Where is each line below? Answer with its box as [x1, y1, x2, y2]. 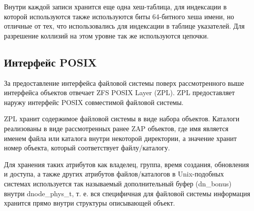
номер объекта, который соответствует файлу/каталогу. [4, 142, 170, 153]
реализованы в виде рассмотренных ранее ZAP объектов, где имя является [4, 123, 229, 133]
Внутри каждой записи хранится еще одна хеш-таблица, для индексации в [4, 1, 227, 11]
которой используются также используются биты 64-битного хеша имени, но [4, 11, 234, 21]
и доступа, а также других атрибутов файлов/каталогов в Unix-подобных [4, 169, 224, 179]
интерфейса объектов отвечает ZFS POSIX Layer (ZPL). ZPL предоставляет [4, 87, 235, 98]
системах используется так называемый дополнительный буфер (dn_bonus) [4, 178, 232, 188]
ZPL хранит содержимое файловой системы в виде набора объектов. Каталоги [4, 113, 240, 124]
